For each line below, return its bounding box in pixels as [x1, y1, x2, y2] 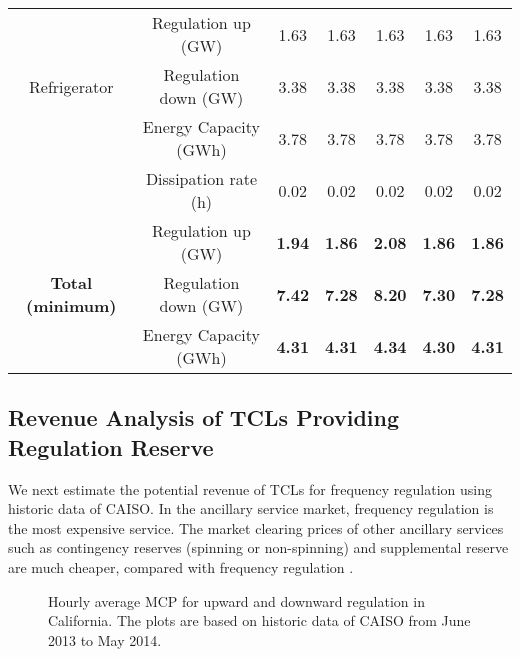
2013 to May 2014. [48, 629, 162, 650]
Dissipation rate [145, 167, 257, 190]
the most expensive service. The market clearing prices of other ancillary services [8, 517, 504, 538]
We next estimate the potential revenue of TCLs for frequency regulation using [8, 478, 492, 499]
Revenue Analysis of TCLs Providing [8, 402, 400, 433]
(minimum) [26, 294, 117, 317]
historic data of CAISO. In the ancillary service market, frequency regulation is [8, 498, 494, 519]
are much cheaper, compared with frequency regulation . [8, 556, 354, 577]
